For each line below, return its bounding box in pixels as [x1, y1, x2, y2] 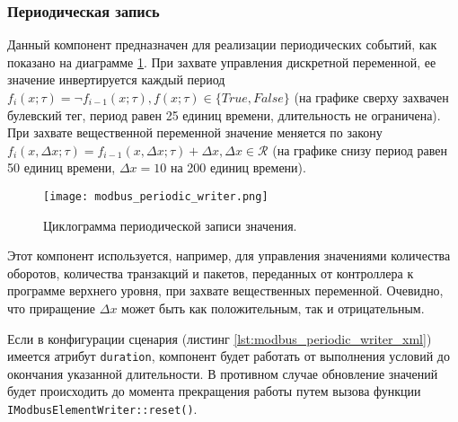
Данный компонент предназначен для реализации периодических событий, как [7, 35, 437, 54]
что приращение [7, 299, 96, 317]
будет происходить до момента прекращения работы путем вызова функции [7, 382, 421, 400]
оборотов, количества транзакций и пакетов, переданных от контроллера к [7, 263, 414, 282]
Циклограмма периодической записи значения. [43, 215, 297, 234]
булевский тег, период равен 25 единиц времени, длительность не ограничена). [7, 105, 441, 124]
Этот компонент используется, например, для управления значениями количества [7, 246, 451, 265]
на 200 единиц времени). [170, 158, 306, 177]
